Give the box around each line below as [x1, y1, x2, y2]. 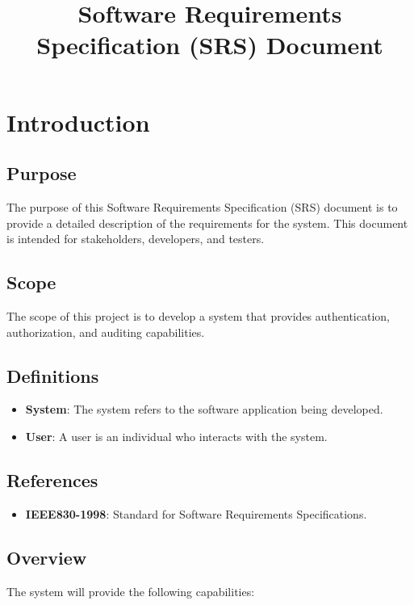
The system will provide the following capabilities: [6, 582, 255, 599]
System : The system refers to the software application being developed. [25, 401, 383, 418]
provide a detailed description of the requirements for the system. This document [6, 214, 408, 231]
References [6, 467, 98, 492]
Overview [6, 544, 87, 569]
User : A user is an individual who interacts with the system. [25, 427, 328, 444]
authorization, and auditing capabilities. [6, 323, 205, 340]
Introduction [6, 105, 150, 138]
